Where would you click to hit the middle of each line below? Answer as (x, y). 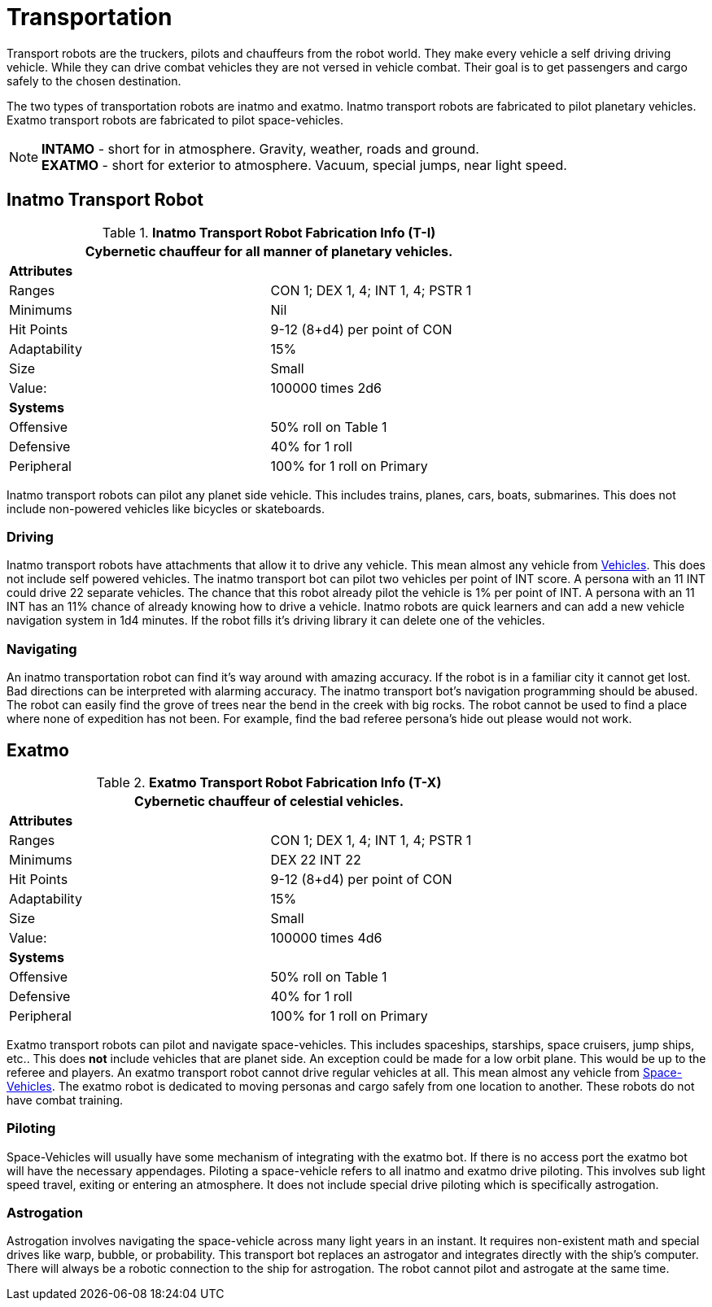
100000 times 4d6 (326, 937)
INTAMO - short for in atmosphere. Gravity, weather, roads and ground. (260, 148)
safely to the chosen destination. (94, 81)
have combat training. (65, 1100)
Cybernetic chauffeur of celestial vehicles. (269, 801)
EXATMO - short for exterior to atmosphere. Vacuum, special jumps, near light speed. (304, 165)
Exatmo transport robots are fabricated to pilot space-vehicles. (175, 120)
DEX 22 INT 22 (316, 859)
